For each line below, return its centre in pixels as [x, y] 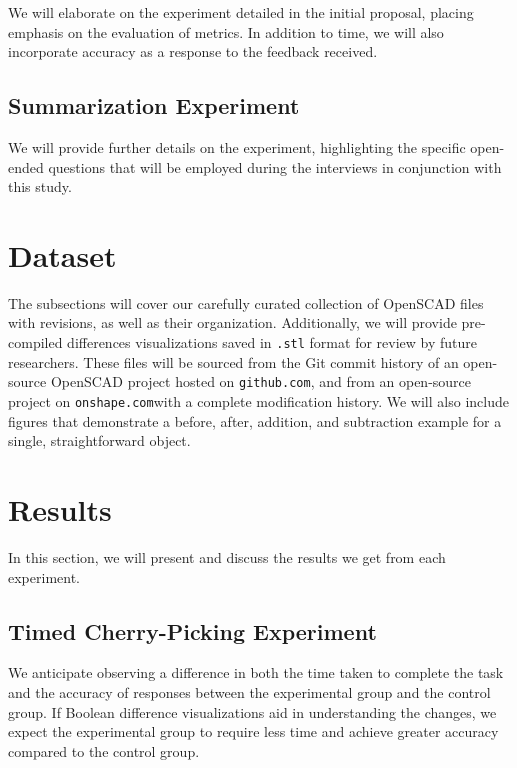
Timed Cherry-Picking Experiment [192, 630]
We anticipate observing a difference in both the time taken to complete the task [256, 672]
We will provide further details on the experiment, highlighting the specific [237, 146]
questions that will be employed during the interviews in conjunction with [275, 166]
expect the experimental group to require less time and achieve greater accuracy [253, 731]
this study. [40, 186]
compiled [35, 342]
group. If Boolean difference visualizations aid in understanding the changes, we [252, 711]
